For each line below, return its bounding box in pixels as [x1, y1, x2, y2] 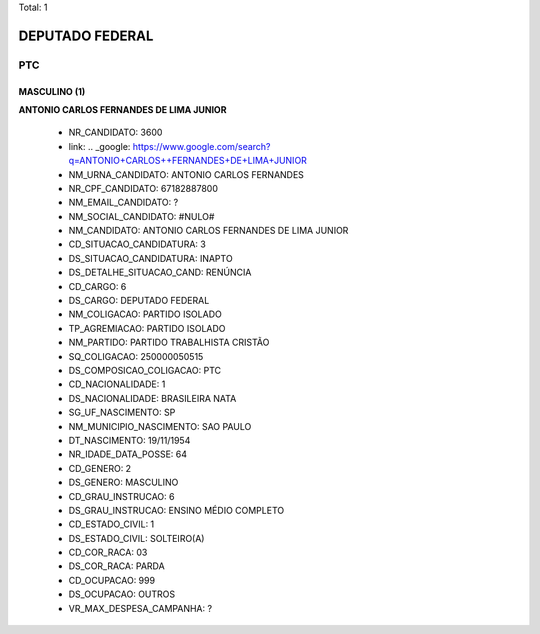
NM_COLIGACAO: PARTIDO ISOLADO [68, 308, 222, 320]
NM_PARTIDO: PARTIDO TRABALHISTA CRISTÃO [68, 336, 270, 349]
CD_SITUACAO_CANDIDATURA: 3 [68, 238, 207, 250]
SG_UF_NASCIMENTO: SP [68, 406, 176, 419]
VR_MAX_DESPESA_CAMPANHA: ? [68, 602, 213, 614]
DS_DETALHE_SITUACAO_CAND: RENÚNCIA [68, 266, 252, 279]
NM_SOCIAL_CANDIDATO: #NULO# [68, 210, 215, 222]
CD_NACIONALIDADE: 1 [68, 378, 166, 390]
